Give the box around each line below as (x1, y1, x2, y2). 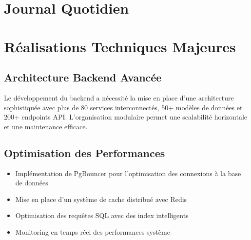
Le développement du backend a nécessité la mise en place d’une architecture (4, 92, 234, 102)
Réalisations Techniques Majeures (4, 36, 236, 56)
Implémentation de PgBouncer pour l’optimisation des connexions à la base (15, 168, 241, 178)
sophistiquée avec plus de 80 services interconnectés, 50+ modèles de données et (4, 102, 243, 112)
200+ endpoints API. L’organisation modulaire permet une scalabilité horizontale (4, 112, 247, 122)
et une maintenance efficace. (4, 121, 88, 131)
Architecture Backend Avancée (4, 70, 162, 85)
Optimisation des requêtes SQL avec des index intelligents (15, 210, 189, 220)
